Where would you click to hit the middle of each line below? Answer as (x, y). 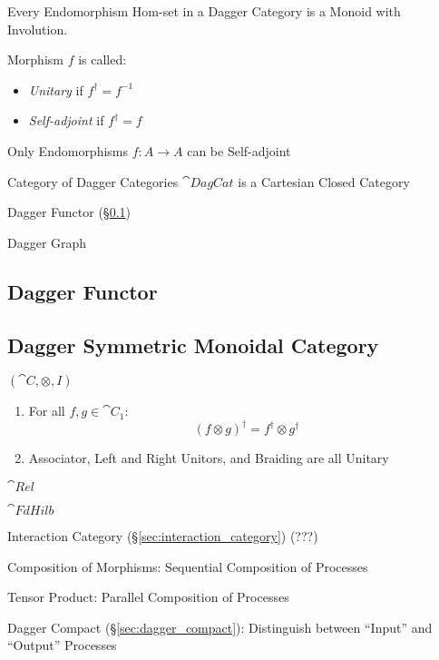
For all (47, 411)
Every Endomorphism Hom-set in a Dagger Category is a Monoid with (204, 11)
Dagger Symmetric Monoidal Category (193, 345)
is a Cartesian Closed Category (324, 181)
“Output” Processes (62, 645)
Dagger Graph (47, 242)
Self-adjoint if (66, 120)
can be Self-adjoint (239, 150)
